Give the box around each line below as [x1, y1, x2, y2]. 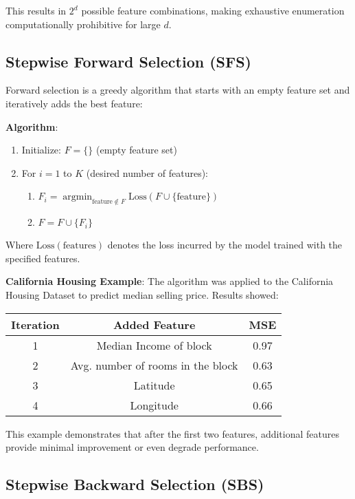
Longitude [130, 396, 179, 413]
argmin [62, 192, 93, 202]
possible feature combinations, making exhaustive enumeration [81, 3, 345, 17]
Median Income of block [96, 337, 212, 353]
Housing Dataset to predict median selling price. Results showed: [5, 287, 279, 301]
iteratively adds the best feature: [5, 96, 143, 110]
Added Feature [113, 316, 196, 332]
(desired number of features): [86, 165, 208, 180]
